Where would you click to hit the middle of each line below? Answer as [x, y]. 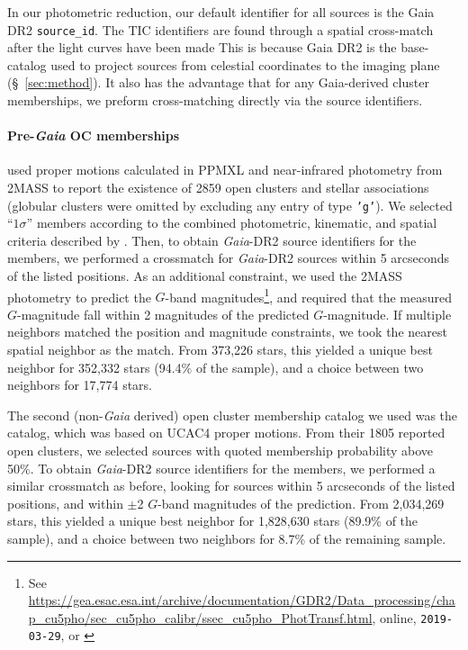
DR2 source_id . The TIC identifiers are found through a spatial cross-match [220, 29]
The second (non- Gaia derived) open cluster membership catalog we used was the [233, 415]
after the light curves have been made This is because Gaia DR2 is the [202, 47]
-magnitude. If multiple [387, 314]
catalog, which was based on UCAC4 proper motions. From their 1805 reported [226, 433]
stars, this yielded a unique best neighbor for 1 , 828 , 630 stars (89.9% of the [213, 521]
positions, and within [65, 503]
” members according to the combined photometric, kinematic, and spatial [232, 223]
